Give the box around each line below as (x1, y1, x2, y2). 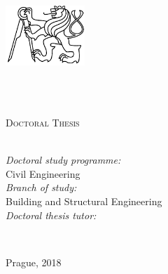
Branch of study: (6, 180, 77, 195)
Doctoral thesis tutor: (6, 207, 97, 222)
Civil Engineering (6, 166, 80, 181)
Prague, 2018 (6, 254, 62, 269)
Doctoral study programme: (6, 152, 121, 167)
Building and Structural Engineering (6, 194, 162, 209)
